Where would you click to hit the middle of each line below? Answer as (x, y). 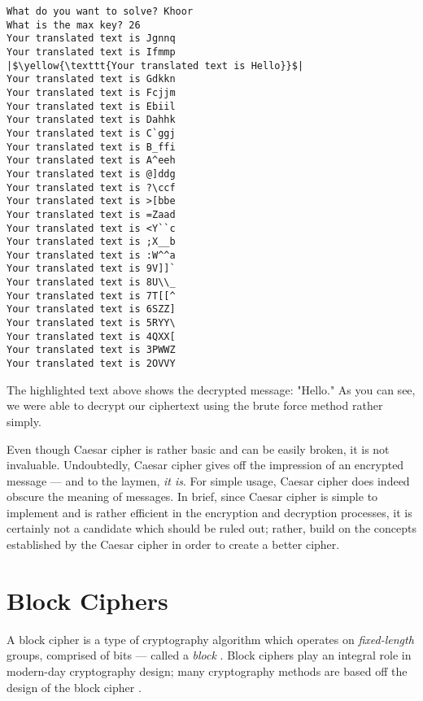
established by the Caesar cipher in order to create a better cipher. (173, 544)
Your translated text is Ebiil (91, 106)
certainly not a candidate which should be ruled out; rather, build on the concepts (211, 528)
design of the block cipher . (74, 687)
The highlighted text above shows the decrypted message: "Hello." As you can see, (211, 389)
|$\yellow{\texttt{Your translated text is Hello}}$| (155, 65)
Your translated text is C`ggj (91, 133)
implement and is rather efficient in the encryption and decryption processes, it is (209, 512)
